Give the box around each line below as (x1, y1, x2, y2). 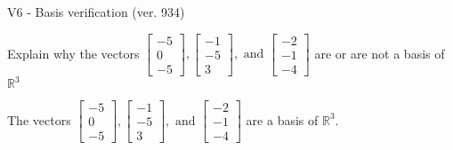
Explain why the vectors (7, 43, 140, 62)
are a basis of (246, 110, 319, 129)
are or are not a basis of (314, 43, 445, 62)
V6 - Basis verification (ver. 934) (7, 3, 185, 20)
